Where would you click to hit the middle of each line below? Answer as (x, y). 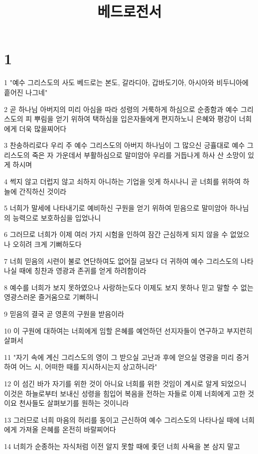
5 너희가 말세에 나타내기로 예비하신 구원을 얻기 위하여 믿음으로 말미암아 (116, 208)
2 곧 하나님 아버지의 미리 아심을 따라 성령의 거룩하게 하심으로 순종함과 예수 (121, 109)
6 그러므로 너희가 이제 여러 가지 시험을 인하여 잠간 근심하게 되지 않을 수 (116, 234)
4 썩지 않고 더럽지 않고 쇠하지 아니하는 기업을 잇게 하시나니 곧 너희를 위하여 (123, 181)
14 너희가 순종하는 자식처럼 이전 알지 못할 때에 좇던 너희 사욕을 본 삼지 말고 (122, 446)
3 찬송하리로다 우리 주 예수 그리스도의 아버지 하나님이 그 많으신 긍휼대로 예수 (125, 145)
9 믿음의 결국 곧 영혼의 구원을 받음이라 (64, 314)
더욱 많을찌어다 (43, 128)
